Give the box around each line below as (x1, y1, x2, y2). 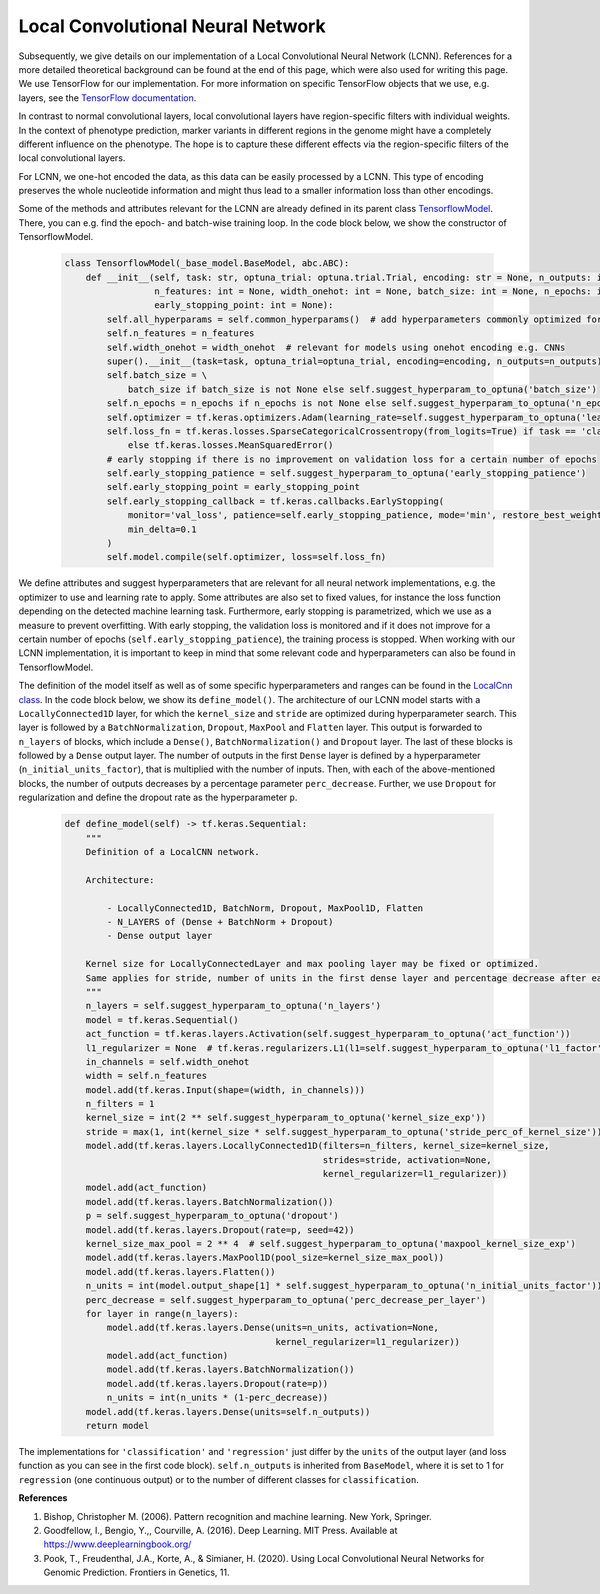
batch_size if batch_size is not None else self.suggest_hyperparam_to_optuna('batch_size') (127, 383, 597, 395)
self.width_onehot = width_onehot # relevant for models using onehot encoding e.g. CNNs (106, 341, 566, 353)
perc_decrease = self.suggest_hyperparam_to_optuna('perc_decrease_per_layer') (85, 1294, 487, 1305)
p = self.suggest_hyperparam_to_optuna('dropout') (85, 1210, 339, 1222)
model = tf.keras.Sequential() (85, 1014, 239, 1025)
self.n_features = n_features (106, 328, 255, 339)
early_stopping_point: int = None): (153, 300, 334, 311)
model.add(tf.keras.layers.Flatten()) (85, 1266, 276, 1277)
